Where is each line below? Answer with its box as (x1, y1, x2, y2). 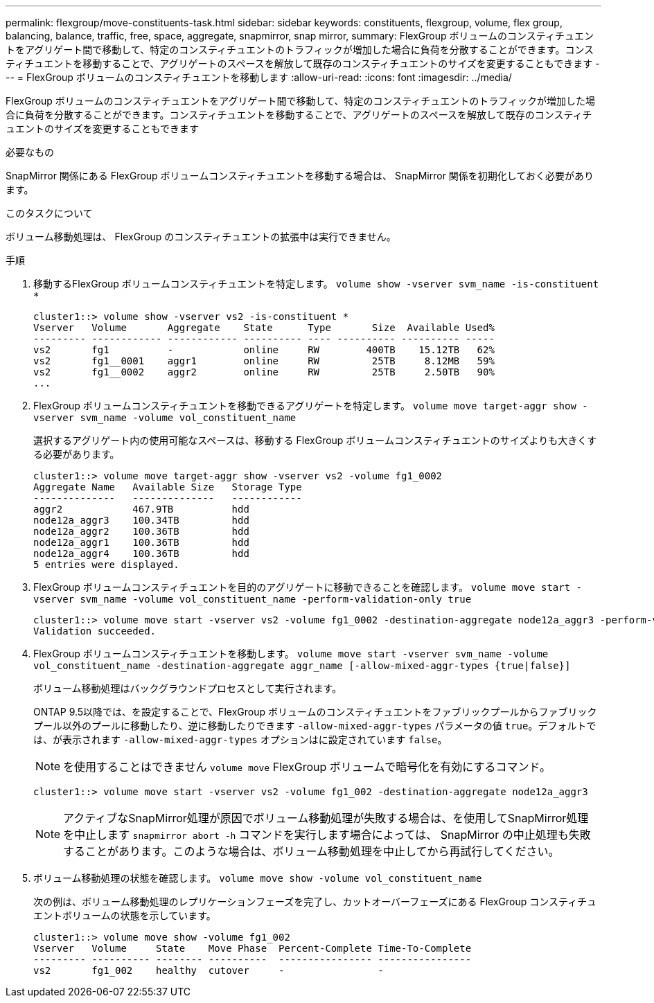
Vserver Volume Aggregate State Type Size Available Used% (33, 322, 495, 333)
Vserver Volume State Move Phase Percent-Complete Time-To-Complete (33, 943, 472, 954)
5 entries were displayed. (33, 559, 179, 570)
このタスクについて (6, 207, 93, 219)
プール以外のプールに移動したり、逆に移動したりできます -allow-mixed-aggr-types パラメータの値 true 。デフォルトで (33, 720, 596, 731)
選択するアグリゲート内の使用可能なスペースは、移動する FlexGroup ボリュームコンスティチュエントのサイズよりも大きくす (33, 434, 597, 446)
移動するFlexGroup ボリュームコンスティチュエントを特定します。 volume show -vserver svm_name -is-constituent (33, 278, 599, 290)
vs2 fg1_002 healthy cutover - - (33, 965, 384, 976)
